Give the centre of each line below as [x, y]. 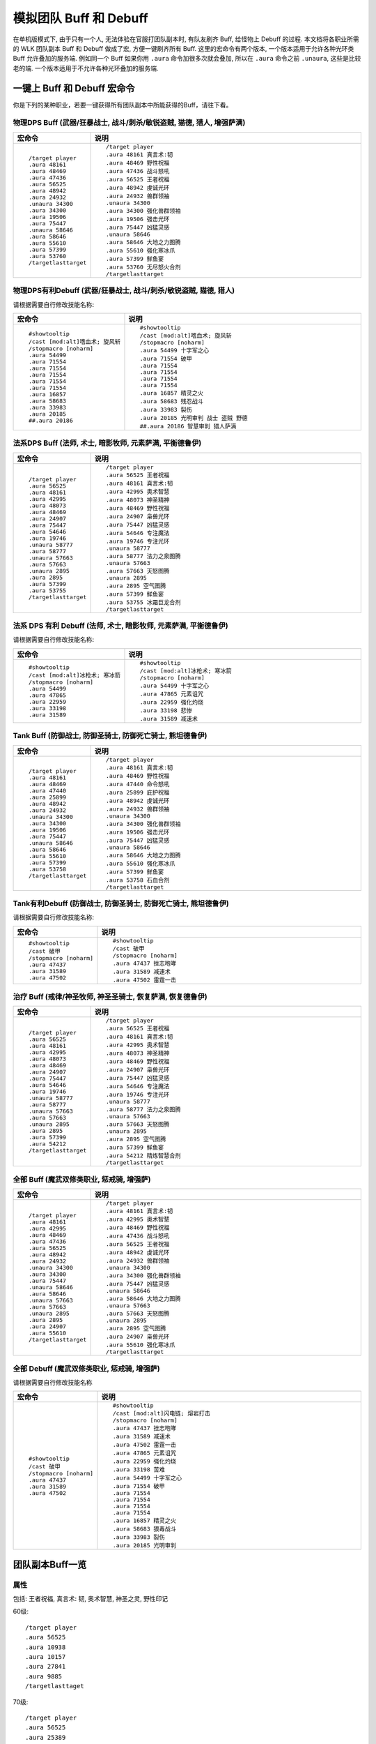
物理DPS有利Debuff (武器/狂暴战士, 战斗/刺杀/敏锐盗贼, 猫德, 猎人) [124, 291]
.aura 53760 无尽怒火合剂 [143, 267]
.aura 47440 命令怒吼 [138, 784]
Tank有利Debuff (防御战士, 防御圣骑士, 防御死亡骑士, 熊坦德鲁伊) [121, 903]
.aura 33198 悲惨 [166, 711]
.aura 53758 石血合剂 [138, 880]
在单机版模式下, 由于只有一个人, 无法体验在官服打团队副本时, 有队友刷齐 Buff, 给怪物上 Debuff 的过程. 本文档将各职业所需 [186, 39]
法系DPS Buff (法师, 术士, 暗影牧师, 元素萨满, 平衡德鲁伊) [107, 443]
